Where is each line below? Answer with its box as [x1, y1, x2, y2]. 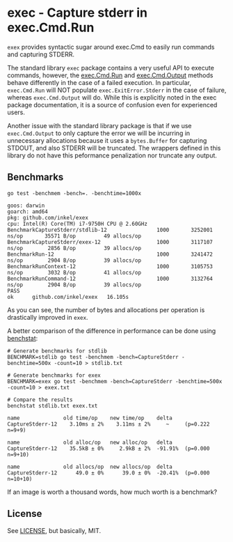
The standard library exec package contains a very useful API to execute [7, 63, 214, 72]
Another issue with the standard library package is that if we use [7, 121, 193, 130]
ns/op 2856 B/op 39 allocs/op [7, 245, 141, 251]
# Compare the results [7, 396, 73, 403]
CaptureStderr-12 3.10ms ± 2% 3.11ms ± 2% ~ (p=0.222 [7, 420, 210, 428]
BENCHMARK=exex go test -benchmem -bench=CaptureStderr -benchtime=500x [7, 378, 223, 385]
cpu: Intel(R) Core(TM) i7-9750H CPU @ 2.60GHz [7, 220, 148, 227]
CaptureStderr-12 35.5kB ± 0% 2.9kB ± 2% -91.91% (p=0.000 [7, 444, 210, 452]
